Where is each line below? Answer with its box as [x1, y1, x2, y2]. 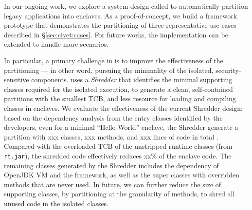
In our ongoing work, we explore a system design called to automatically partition [4, 1, 248, 11]
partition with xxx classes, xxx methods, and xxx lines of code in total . [4, 131, 218, 141]
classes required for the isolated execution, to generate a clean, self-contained [4, 84, 233, 94]
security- [216, 65, 241, 75]
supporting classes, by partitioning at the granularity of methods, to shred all [4, 189, 235, 199]
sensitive [4, 74, 29, 85]
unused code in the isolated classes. [4, 198, 109, 208]
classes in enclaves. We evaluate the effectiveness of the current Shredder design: [4, 103, 243, 113]
